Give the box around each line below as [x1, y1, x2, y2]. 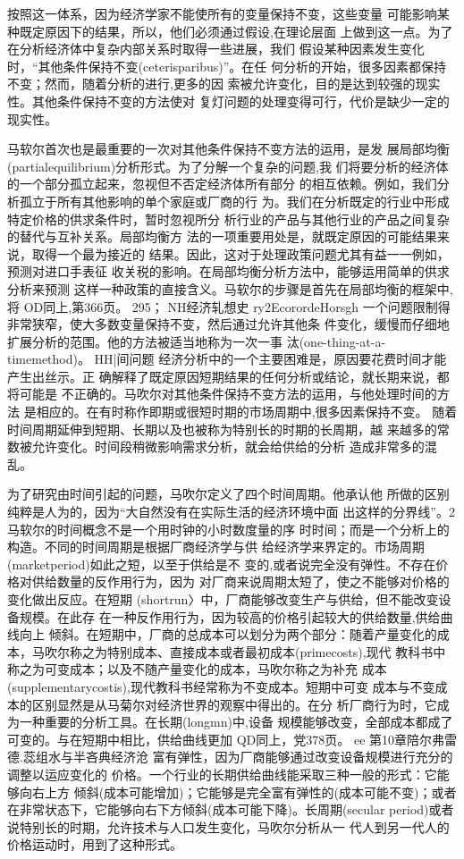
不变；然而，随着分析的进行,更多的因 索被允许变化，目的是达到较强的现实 [7, 74, 441, 93]
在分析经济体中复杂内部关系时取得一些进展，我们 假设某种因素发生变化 [7, 39, 425, 58]
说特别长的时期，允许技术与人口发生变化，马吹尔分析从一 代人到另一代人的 [7, 817, 450, 836]
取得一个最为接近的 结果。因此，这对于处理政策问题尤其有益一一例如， [31, 244, 450, 263]
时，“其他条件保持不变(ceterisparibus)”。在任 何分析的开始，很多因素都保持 [7, 56, 447, 75]
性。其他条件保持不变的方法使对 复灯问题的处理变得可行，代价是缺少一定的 [7, 91, 450, 110]
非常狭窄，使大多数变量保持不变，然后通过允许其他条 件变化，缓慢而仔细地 [7, 315, 450, 333]
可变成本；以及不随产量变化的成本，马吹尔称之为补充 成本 [44, 660, 387, 678]
